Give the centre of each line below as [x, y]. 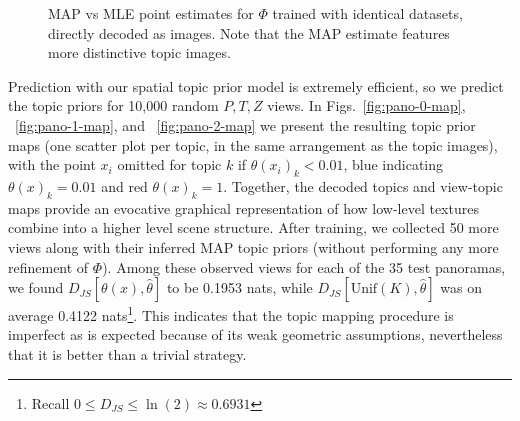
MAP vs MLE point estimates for [151, 13]
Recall [50, 402]
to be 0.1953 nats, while [239, 287]
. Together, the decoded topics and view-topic [363, 185]
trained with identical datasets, [367, 13]
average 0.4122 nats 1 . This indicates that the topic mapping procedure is [231, 313]
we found [36, 287]
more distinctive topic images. [139, 52]
